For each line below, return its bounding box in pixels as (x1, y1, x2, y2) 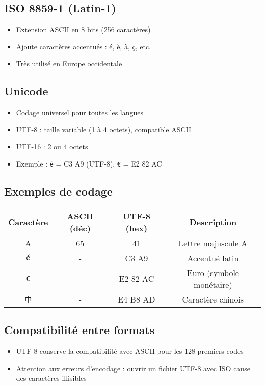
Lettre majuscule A (178, 237, 248, 249)
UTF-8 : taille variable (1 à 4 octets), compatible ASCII (16, 124, 192, 134)
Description (189, 216, 237, 228)
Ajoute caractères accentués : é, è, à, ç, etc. (16, 41, 151, 51)
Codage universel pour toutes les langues (16, 107, 144, 118)
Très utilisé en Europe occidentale (16, 58, 122, 69)
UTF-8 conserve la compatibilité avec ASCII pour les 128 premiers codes (16, 346, 244, 356)
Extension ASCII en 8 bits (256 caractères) (16, 24, 151, 35)
